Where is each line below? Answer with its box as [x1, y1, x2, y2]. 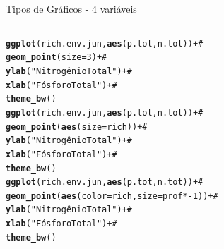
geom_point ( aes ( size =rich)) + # [6, 121, 148, 132]
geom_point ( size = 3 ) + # [6, 52, 107, 63]
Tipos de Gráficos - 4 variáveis [6, 1, 137, 16]
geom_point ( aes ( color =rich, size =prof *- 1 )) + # [6, 190, 218, 201]
